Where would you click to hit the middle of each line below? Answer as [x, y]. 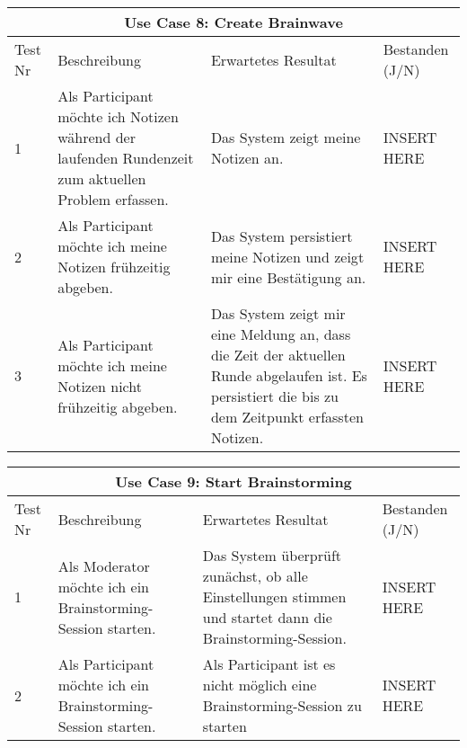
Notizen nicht [100, 386]
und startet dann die [267, 617]
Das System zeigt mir [278, 313]
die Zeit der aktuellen [278, 355]
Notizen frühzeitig [114, 267]
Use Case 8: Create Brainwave [233, 22]
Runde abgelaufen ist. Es [289, 375]
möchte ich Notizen [118, 116]
